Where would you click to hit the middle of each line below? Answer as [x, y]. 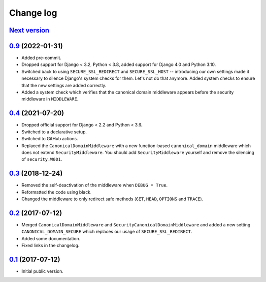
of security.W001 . [42, 159]
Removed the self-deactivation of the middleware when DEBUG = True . [95, 185]
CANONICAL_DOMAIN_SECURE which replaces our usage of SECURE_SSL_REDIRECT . [107, 232]
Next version [29, 30]
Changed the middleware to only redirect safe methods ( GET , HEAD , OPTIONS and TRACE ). [112, 199]
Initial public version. [42, 271]
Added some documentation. [51, 238]
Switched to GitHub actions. [50, 139]
